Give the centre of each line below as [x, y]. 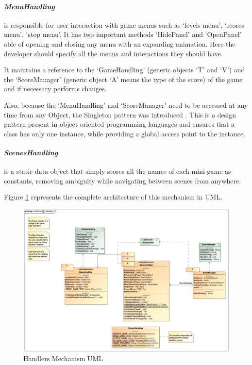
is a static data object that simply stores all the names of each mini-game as [118, 171]
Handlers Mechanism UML [63, 358]
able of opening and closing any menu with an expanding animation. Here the [120, 43]
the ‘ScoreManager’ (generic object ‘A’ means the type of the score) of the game [123, 79]
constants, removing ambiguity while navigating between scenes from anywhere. [123, 180]
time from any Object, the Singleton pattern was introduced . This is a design [120, 114]
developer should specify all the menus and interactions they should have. [113, 53]
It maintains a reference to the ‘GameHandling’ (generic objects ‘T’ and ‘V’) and [125, 70]
